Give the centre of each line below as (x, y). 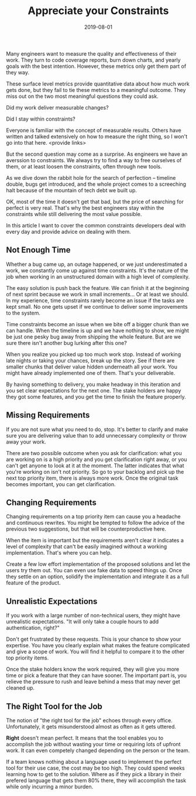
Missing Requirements (48, 415)
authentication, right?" (33, 628)
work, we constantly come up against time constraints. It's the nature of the (97, 270)
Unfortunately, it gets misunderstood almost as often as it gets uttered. (91, 727)
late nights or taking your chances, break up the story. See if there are (90, 360)
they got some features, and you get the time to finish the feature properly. (96, 397)
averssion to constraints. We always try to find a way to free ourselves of (94, 160)
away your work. (26, 442)
